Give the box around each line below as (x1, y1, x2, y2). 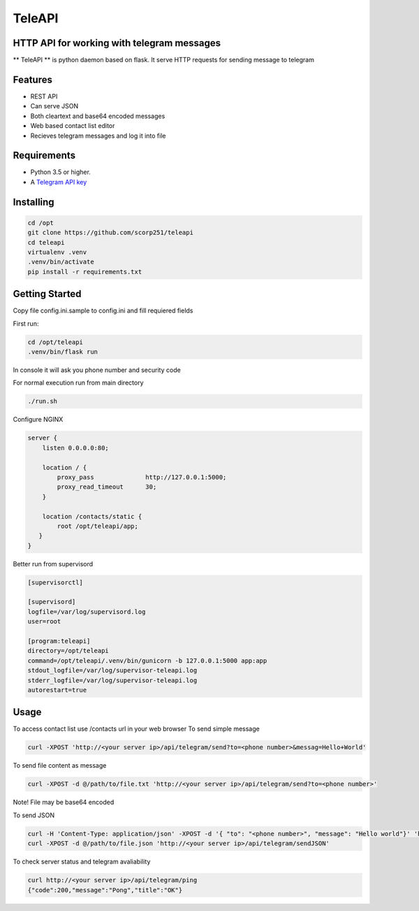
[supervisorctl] (27, 578, 84, 587)
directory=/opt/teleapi (27, 647, 110, 655)
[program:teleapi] (27, 637, 91, 645)
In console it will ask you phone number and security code (13, 366, 181, 374)
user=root (27, 617, 61, 626)
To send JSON (13, 811, 55, 819)
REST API (30, 92, 58, 101)
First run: (13, 319, 39, 328)
